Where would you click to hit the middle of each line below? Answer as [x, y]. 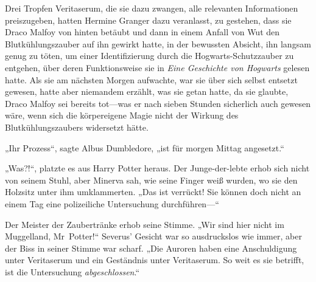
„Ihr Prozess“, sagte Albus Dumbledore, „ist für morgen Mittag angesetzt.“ [145, 147]
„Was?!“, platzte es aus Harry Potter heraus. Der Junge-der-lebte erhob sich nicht [157, 168]
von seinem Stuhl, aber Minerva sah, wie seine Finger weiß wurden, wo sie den [151, 180]
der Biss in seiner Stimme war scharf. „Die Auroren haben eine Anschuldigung [151, 248]
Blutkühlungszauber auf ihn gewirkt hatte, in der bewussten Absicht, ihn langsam [158, 43]
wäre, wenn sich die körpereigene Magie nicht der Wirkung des [122, 115]
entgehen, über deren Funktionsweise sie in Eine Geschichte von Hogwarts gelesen [157, 67]
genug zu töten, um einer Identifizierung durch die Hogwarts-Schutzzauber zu [149, 56]
